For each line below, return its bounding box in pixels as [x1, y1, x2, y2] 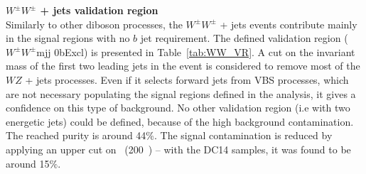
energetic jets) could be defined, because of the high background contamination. [6, 114, 354, 129]
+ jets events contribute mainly [220, 16, 357, 31]
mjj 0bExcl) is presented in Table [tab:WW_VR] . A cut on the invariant [36, 44, 355, 59]
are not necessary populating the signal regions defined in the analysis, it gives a [6, 86, 356, 101]
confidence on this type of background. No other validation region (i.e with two [6, 100, 350, 115]
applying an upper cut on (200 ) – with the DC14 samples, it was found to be [6, 141, 351, 156]
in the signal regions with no [6, 31, 130, 45]
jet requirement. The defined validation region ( [140, 31, 348, 45]
